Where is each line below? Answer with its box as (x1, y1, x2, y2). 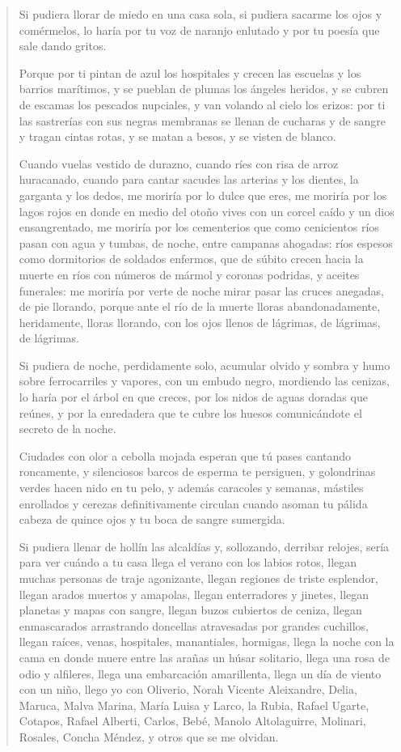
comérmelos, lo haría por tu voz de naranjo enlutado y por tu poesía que (19, 21, 380, 38)
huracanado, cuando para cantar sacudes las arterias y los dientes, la (19, 171, 359, 188)
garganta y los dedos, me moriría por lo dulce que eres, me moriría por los (19, 186, 387, 203)
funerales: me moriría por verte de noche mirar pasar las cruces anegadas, (19, 282, 384, 299)
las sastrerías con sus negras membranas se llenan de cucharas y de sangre (19, 112, 386, 129)
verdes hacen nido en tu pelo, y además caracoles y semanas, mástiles (19, 479, 364, 496)
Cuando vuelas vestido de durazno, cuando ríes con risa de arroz (19, 155, 339, 172)
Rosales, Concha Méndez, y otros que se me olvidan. (19, 728, 279, 745)
